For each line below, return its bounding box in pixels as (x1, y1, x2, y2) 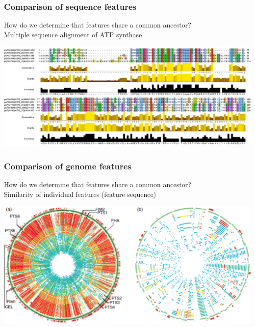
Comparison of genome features (4, 160, 131, 172)
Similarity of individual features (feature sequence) (4, 189, 156, 199)
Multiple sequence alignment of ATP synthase (4, 29, 142, 39)
